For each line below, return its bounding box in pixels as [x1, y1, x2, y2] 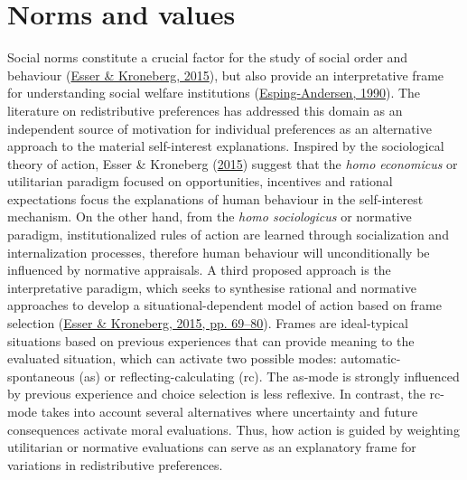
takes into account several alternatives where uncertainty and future [41, 402, 418, 420]
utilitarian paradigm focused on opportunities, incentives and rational [7, 172, 393, 191]
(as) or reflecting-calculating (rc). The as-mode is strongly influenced [79, 366, 460, 385]
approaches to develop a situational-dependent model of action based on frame [7, 296, 442, 315]
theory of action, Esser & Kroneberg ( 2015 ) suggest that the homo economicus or [7, 154, 458, 173]
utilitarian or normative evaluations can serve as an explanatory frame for [7, 438, 416, 456]
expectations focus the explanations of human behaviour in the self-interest [7, 189, 424, 208]
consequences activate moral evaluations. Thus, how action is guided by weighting [7, 419, 460, 438]
